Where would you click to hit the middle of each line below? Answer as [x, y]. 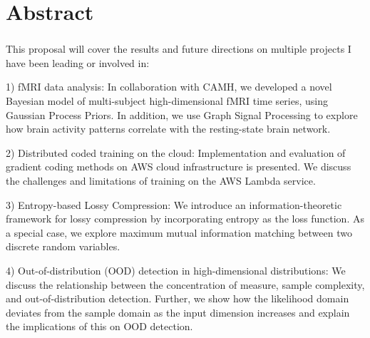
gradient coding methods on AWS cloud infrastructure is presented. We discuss [179, 167]
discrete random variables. [63, 246]
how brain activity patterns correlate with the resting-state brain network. [168, 129]
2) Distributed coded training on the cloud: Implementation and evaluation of [176, 152]
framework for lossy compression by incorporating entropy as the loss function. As [185, 219]
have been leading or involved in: [78, 62]
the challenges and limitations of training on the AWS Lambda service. [161, 181]
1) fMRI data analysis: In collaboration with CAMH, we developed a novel [169, 87]
